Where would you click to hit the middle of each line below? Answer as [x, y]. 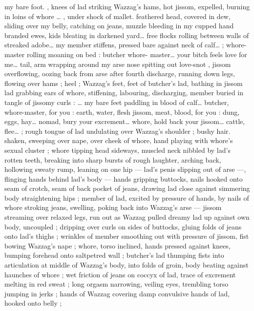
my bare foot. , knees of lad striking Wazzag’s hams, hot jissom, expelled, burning [127, 6]
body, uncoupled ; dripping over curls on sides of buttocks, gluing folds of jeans [123, 226]
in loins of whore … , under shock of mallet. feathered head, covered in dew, [117, 16]
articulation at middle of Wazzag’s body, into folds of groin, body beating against [127, 265]
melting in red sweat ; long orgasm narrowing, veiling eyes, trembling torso [116, 284]
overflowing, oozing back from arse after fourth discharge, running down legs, [120, 73]
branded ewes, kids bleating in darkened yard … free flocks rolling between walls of [127, 35]
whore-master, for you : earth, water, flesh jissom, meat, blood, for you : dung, [122, 112]
